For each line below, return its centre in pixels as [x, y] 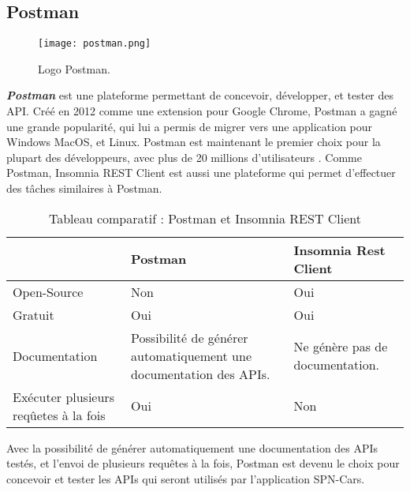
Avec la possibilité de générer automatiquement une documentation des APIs [192, 447]
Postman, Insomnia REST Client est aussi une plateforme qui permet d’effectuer [201, 173]
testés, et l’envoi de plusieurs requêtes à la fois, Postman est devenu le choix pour [203, 463]
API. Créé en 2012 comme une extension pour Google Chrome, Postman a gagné [202, 111]
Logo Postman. [74, 68]
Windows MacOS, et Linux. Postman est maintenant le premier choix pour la [194, 142]
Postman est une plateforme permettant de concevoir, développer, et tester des [200, 95]
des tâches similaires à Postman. [84, 188]
